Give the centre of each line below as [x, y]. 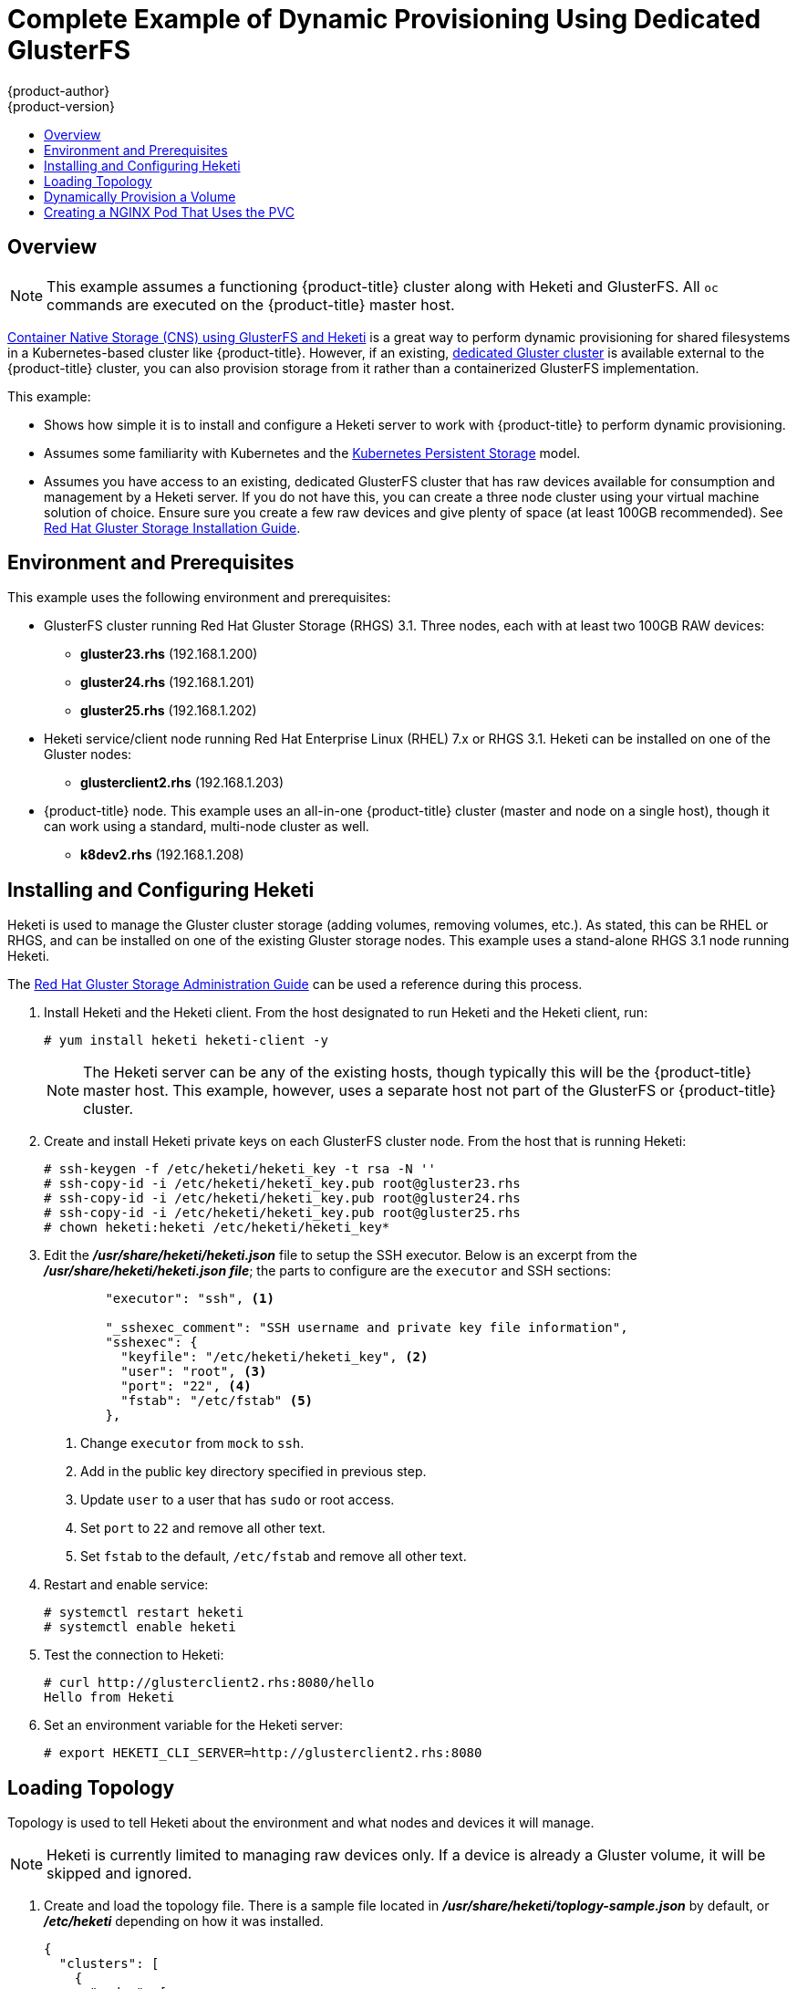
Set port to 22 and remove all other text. [203, 1528]
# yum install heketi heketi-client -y [186, 1041]
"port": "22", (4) [186, 1386]
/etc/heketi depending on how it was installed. [184, 1921]
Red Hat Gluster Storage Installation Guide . [172, 527]
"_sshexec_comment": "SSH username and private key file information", [367, 1328]
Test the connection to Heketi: [134, 1655]
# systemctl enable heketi [140, 1627]
